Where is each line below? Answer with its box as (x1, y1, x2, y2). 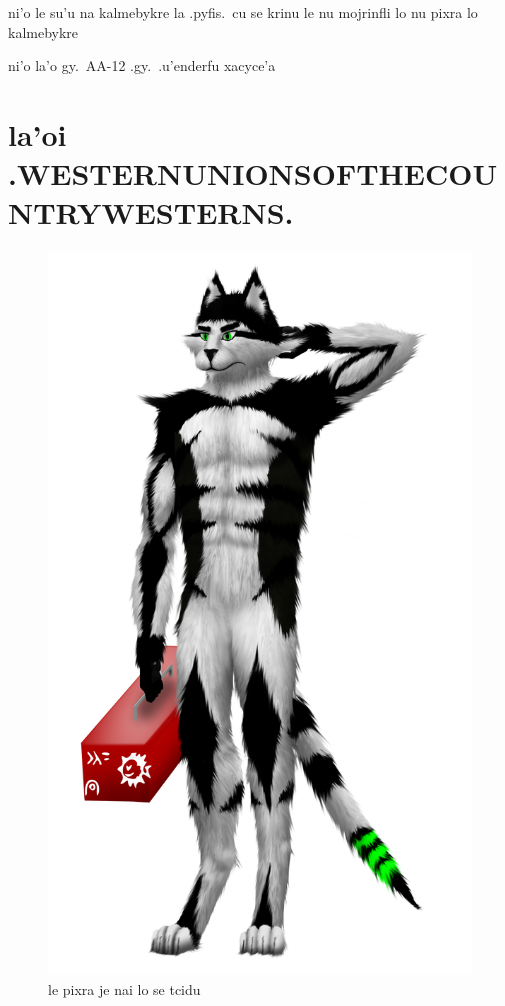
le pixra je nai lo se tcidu (48, 978, 201, 999)
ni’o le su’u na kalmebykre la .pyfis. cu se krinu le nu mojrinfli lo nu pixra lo (8, 2, 478, 22)
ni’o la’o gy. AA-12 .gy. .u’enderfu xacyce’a (8, 55, 276, 76)
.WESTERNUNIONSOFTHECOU (8, 153, 498, 194)
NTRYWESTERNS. (8, 192, 294, 233)
